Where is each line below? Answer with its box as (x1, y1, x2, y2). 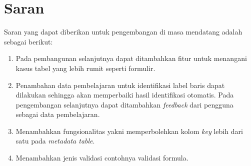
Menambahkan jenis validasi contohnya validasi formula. (15, 152, 188, 163)
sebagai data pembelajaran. (15, 109, 100, 119)
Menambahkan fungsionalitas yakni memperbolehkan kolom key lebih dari (15, 125, 243, 136)
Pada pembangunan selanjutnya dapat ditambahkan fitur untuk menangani (15, 53, 247, 63)
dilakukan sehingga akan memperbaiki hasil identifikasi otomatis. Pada (15, 89, 234, 100)
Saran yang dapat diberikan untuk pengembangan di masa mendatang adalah (4, 26, 242, 37)
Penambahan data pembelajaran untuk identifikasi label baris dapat (15, 79, 225, 90)
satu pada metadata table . (15, 135, 95, 146)
